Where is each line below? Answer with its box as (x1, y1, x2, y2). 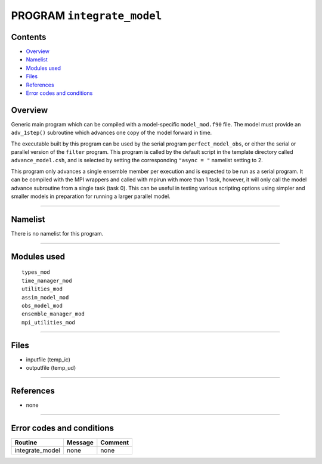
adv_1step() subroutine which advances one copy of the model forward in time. (11, 129, 212, 137)
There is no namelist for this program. (11, 230, 104, 237)
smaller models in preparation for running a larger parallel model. (11, 193, 171, 200)
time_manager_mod (21, 277, 72, 284)
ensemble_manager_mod (21, 311, 85, 317)
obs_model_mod (21, 302, 63, 309)
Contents (11, 32, 47, 42)
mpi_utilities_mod (21, 319, 76, 326)
